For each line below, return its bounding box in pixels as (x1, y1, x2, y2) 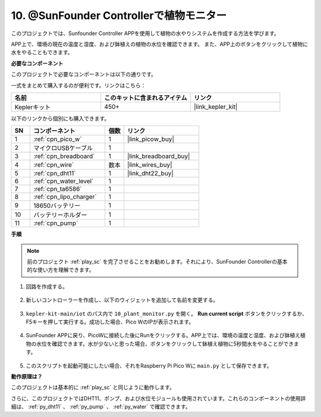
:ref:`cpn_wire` (33, 161, 74, 169)
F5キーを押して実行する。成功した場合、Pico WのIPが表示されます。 (26, 318, 194, 325)
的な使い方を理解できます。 (27, 266, 95, 274)
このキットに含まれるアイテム (104, 93, 187, 102)
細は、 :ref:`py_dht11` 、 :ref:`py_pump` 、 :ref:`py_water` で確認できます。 (11, 403, 191, 410)
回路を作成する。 (26, 283, 68, 290)
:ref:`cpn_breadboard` (33, 152, 95, 161)
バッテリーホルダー (33, 211, 87, 220)
